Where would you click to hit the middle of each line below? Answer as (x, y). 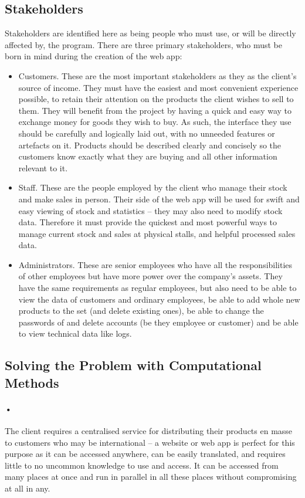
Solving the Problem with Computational (133, 365)
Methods (32, 382)
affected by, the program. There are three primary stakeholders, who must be (144, 44)
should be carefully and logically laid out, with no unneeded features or (147, 133)
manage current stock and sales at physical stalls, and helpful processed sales (157, 233)
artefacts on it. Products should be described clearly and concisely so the (150, 145)
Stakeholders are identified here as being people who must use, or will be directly (150, 33)
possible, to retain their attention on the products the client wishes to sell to (156, 99)
